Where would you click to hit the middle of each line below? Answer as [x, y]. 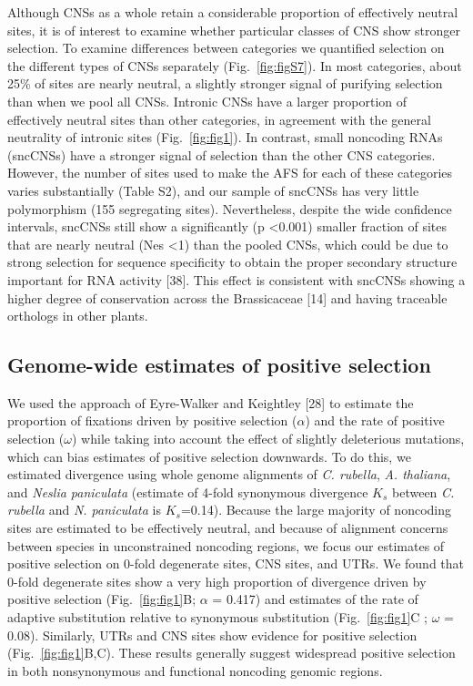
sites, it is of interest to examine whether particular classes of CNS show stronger [234, 30]
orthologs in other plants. [78, 316]
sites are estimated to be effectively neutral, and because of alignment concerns [228, 528]
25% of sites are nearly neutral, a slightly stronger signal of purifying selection [225, 83]
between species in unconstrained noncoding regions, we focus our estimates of [226, 545]
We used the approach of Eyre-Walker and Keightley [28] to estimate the [211, 402]
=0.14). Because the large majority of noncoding [316, 510]
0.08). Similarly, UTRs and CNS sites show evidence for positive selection [212, 635]
